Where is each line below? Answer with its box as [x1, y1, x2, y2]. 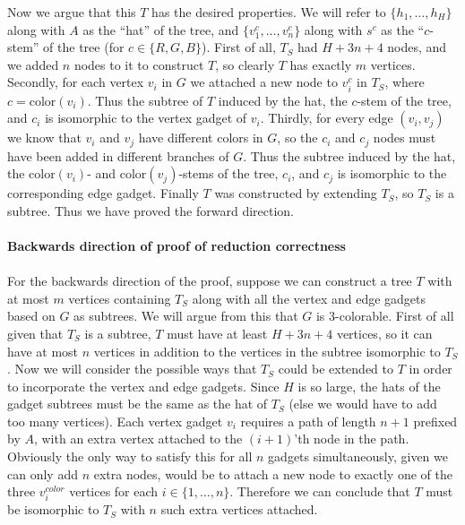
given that [7, 323, 64, 342]
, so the [277, 128, 318, 147]
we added [7, 55, 59, 73]
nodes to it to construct [73, 55, 204, 73]
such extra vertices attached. [160, 500, 318, 519]
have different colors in [138, 128, 263, 147]
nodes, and [387, 38, 447, 56]
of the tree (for [43, 38, 125, 56]
